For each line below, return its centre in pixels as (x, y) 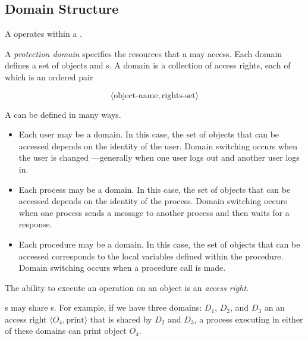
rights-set (178, 96)
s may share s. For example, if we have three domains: (103, 307)
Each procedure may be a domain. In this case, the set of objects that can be (159, 244)
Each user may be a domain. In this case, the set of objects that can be (149, 134)
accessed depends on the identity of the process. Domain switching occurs (153, 201)
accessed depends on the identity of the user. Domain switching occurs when (158, 146)
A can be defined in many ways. (63, 114)
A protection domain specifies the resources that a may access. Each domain (144, 53)
